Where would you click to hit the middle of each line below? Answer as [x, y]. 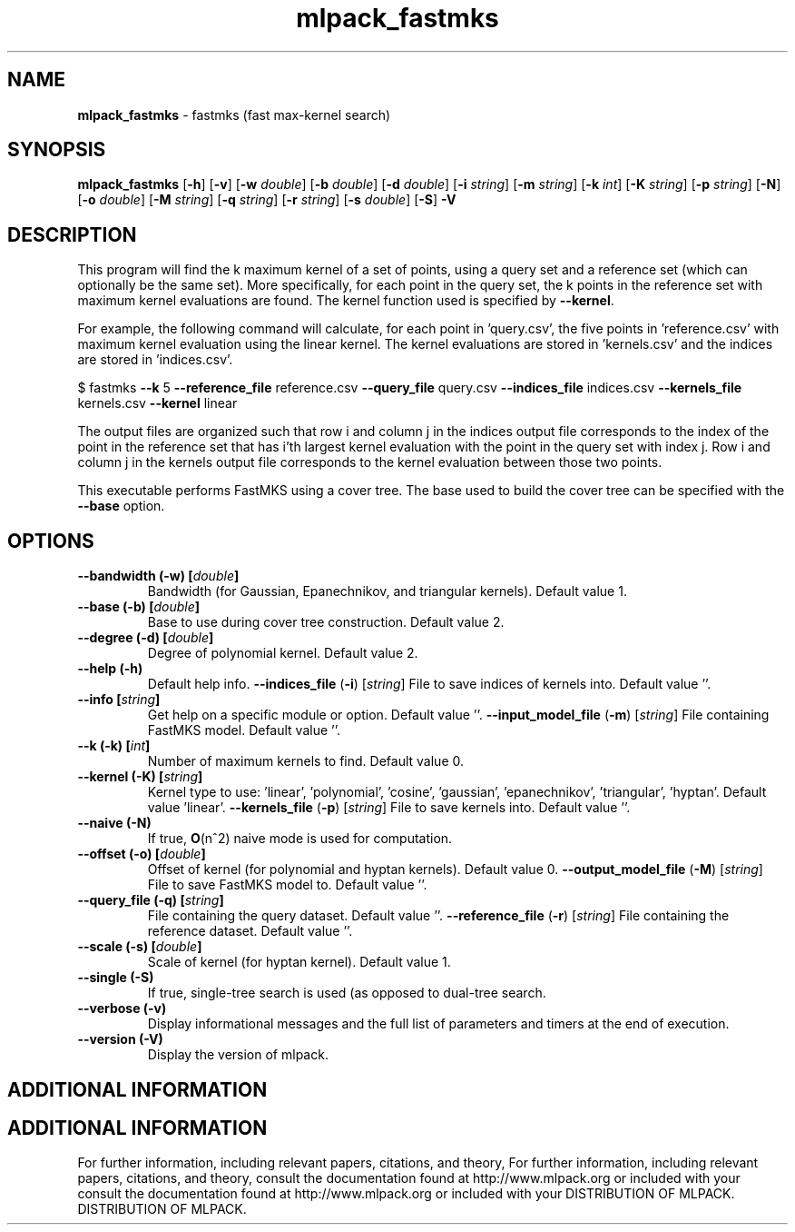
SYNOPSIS [57, 150]
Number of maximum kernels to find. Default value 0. [305, 761]
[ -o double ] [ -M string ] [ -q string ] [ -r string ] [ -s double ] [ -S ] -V [267, 200]
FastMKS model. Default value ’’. [244, 730]
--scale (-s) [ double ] [140, 947]
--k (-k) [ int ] [114, 746]
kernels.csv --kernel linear [157, 403]
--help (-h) [110, 669]
